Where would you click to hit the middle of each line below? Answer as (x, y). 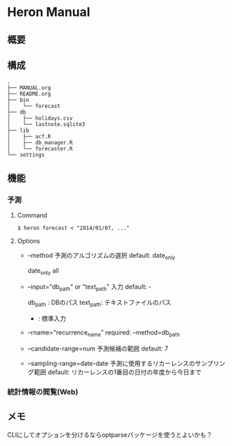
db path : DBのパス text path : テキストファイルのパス (99, 303)
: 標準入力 (52, 318)
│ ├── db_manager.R (40, 143)
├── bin (18, 100)
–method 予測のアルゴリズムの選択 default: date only (101, 256)
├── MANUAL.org (29, 88)
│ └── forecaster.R (40, 149)
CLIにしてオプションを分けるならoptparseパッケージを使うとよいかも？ (110, 435)
